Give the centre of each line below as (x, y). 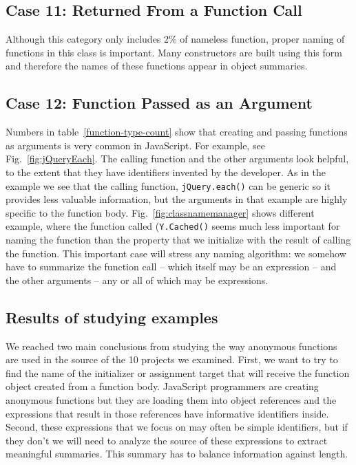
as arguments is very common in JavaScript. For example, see (135, 145)
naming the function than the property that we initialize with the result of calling (178, 240)
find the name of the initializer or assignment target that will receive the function (178, 372)
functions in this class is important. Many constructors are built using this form (174, 52)
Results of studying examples (112, 317)
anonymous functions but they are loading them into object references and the (171, 400)
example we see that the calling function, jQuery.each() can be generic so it (168, 185)
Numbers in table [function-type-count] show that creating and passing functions (177, 132)
